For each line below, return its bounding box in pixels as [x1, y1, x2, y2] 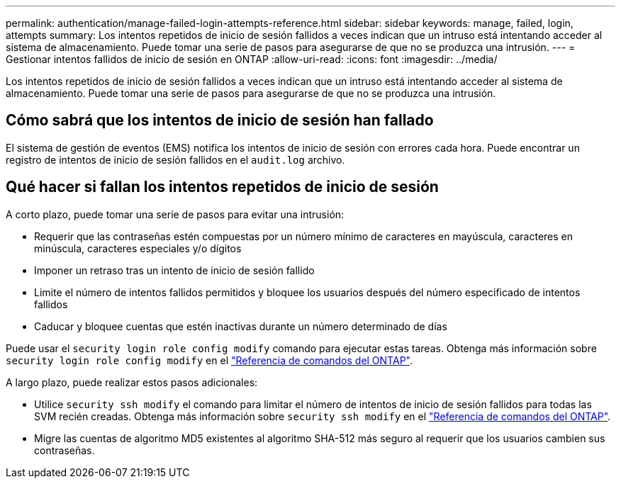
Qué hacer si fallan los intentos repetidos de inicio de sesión [6, 178, 439, 196]
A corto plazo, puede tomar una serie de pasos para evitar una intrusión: [6, 208, 345, 220]
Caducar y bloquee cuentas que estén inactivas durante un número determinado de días [34, 320, 447, 332]
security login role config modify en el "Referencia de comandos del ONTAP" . [6, 354, 413, 366]
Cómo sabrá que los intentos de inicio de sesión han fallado [6, 111, 434, 130]
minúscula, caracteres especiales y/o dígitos [34, 242, 242, 254]
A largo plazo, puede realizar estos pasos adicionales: [6, 376, 258, 388]
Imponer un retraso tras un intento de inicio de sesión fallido [34, 264, 315, 276]
